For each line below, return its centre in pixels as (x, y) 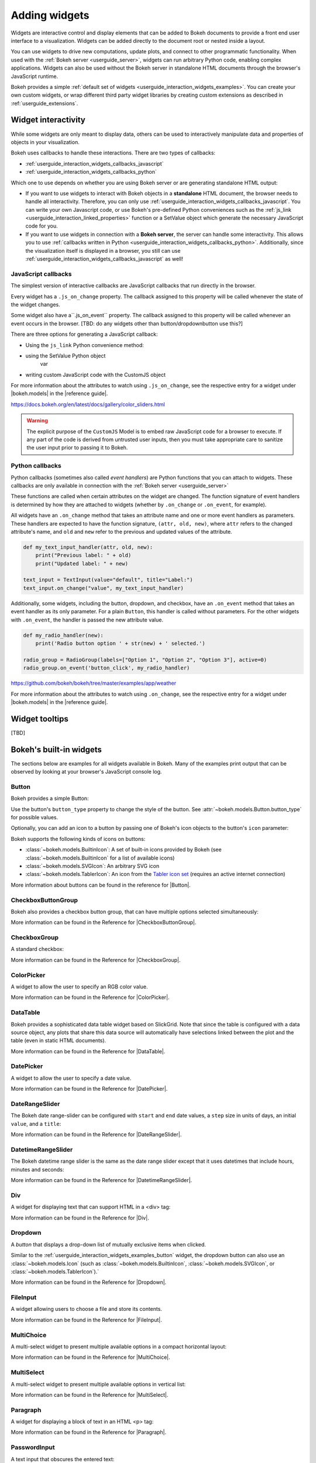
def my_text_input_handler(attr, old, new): (88, 547)
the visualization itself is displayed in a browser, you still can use (103, 250)
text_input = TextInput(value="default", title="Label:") (108, 580)
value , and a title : (36, 1124)
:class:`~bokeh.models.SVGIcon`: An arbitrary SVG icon (92, 866)
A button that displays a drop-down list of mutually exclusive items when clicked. (108, 1244)
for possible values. (35, 818)
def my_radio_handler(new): (63, 635)
